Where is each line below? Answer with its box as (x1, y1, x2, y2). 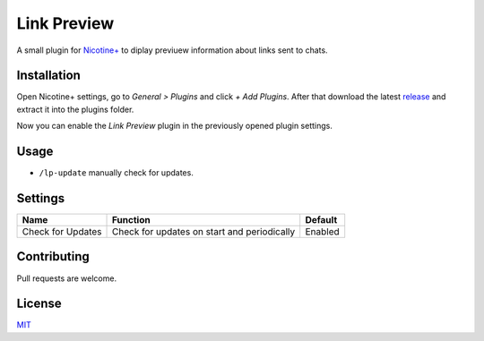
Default (305, 214, 338, 226)
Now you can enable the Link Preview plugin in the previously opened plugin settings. (16, 121, 333, 132)
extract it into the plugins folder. (16, 104, 134, 115)
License (16, 296, 62, 311)
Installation (16, 68, 81, 83)
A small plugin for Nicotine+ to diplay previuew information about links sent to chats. (16, 45, 328, 55)
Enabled (305, 226, 340, 238)
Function (112, 214, 151, 226)
